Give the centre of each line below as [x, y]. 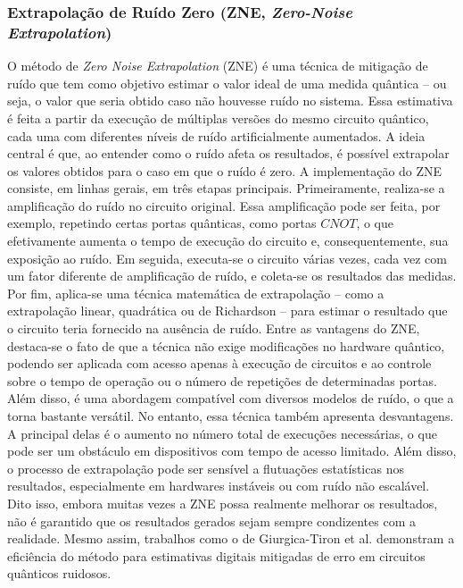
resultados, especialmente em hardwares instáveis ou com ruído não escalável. [219, 486]
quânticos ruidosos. [59, 573]
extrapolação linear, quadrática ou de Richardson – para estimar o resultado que [227, 311]
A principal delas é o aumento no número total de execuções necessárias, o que [222, 433]
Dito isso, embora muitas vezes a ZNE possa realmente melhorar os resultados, [223, 503]
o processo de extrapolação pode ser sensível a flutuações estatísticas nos [206, 468]
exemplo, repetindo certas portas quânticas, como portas [162, 223]
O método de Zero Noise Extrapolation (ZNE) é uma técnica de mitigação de [218, 66]
